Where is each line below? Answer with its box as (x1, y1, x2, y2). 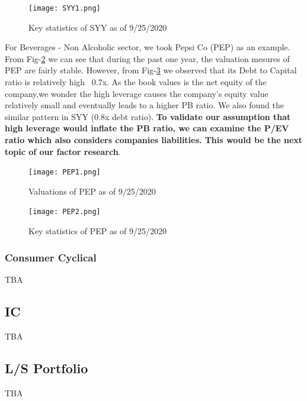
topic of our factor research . (5, 145, 121, 157)
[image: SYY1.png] (28, 4, 101, 12)
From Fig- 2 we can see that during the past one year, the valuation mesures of (5, 52, 290, 64)
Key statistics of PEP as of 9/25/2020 (28, 225, 167, 237)
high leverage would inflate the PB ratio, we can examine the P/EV (5, 122, 289, 134)
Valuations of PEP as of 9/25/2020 (28, 185, 156, 197)
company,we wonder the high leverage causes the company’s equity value (5, 87, 268, 99)
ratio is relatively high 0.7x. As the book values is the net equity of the (5, 76, 267, 88)
